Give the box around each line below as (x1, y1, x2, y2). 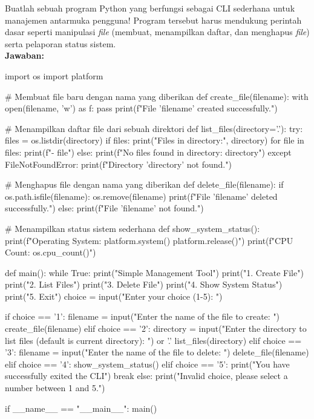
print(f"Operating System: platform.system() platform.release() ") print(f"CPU (5, 234, 293, 246)
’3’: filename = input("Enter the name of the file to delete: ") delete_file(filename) (5, 346, 309, 358)
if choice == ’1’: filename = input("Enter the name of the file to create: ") (5, 310, 280, 323)
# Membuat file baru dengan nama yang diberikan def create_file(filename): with (5, 90, 309, 102)
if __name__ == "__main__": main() (5, 401, 157, 414)
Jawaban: (5, 49, 44, 62)
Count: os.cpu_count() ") (5, 246, 96, 259)
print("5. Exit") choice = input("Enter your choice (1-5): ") (5, 289, 223, 302)
